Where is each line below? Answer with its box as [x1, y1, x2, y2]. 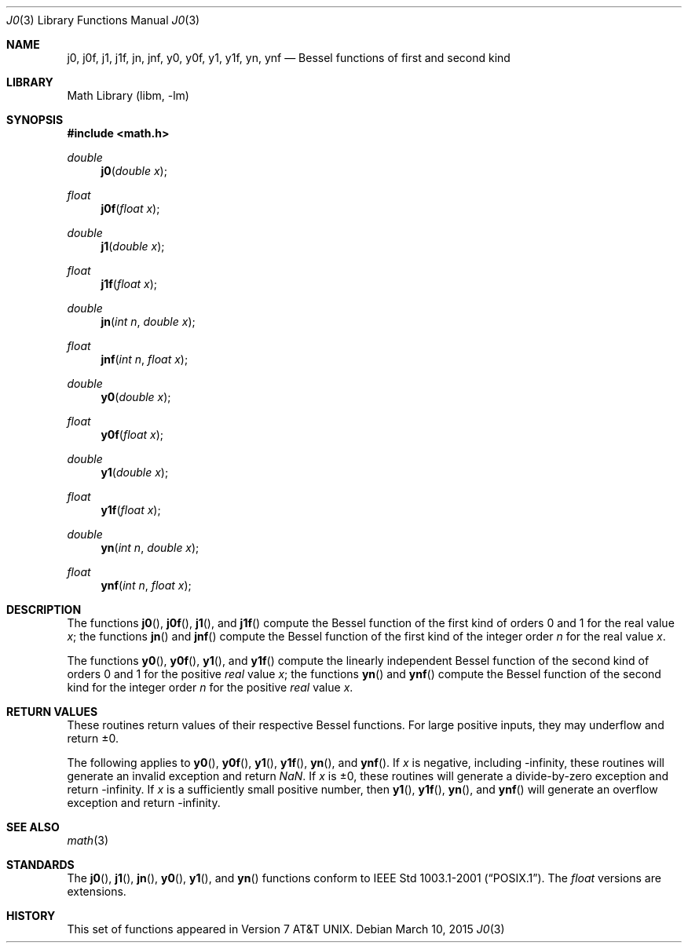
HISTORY [6, 909, 56, 922]
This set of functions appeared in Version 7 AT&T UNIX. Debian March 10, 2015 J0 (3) [67, 922, 505, 936]
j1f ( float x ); [101, 277, 158, 290]
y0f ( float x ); [101, 428, 164, 441]
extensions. [67, 885, 126, 898]
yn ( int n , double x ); [101, 541, 199, 554]
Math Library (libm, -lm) [67, 89, 189, 102]
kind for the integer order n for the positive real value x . [67, 681, 353, 694]
